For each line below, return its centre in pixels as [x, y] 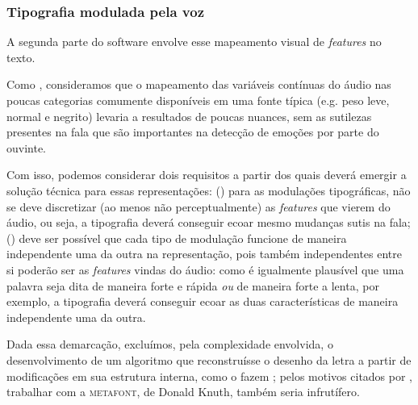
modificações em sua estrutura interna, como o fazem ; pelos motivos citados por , [210, 376]
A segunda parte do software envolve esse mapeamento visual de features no [194, 42]
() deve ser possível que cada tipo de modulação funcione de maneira [177, 238]
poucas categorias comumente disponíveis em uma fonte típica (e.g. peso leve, [198, 100]
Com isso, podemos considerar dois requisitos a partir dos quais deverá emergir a [207, 175]
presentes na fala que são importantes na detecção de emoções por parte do [193, 132]
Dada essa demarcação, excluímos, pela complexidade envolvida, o [170, 344]
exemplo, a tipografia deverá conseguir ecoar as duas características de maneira [203, 301]
